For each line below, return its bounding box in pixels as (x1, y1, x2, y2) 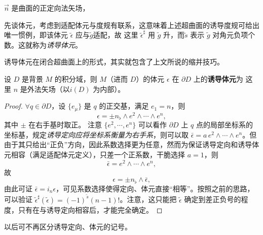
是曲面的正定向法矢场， (11, 3, 90, 13)
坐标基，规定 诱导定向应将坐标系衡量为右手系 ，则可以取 (4, 129, 189, 140)
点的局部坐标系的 (196, 119, 253, 130)
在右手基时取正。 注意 (28, 119, 102, 130)
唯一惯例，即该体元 (4, 29, 68, 40)
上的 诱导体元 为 (193, 73, 243, 84)
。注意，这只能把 (120, 194, 177, 205)
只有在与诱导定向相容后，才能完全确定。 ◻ (18, 204, 163, 215)
